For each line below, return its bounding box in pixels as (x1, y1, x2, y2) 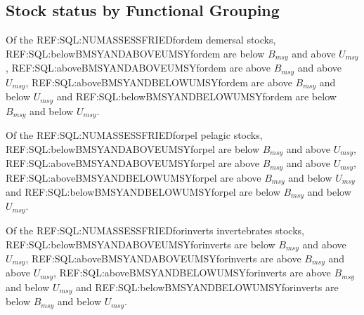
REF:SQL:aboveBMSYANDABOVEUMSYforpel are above (6, 156, 260, 170)
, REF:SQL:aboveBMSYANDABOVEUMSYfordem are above (6, 60, 271, 75)
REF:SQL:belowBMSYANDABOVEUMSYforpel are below (6, 141, 260, 156)
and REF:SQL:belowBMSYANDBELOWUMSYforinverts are (75, 279, 339, 294)
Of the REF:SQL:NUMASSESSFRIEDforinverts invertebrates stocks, (6, 222, 304, 237)
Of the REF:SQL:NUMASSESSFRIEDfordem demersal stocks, (6, 32, 276, 47)
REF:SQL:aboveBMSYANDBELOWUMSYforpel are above (6, 170, 261, 185)
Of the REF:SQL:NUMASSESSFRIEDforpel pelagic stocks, (6, 128, 263, 142)
